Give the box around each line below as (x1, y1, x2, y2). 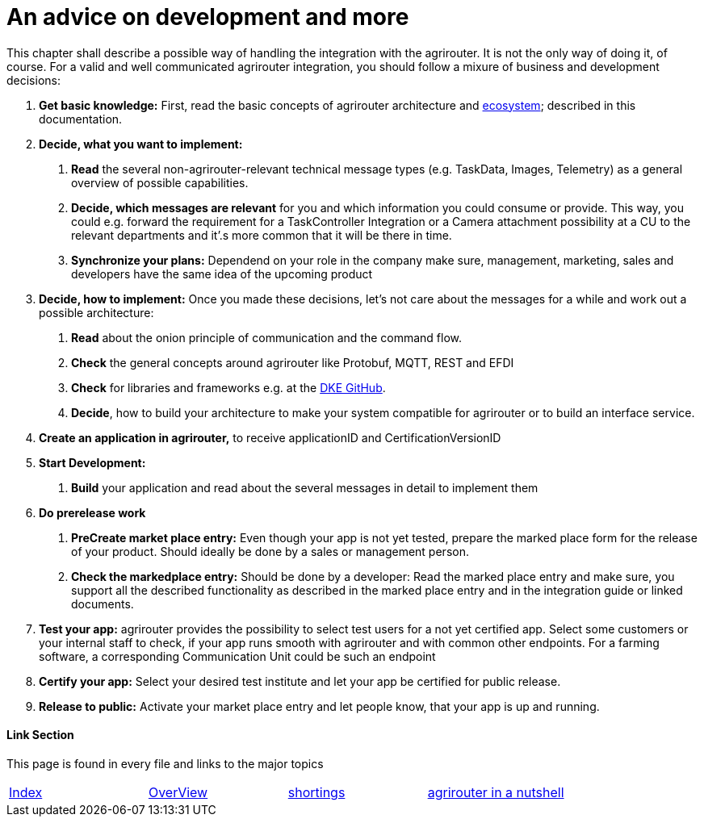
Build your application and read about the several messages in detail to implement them (71, 480, 538, 495)
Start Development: (39, 455, 146, 470)
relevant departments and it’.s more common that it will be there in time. (71, 228, 452, 242)
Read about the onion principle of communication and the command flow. (71, 330, 463, 345)
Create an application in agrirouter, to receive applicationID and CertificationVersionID (39, 430, 501, 445)
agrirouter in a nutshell (427, 783, 564, 800)
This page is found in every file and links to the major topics (6, 756, 324, 771)
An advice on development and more (6, 3, 409, 31)
